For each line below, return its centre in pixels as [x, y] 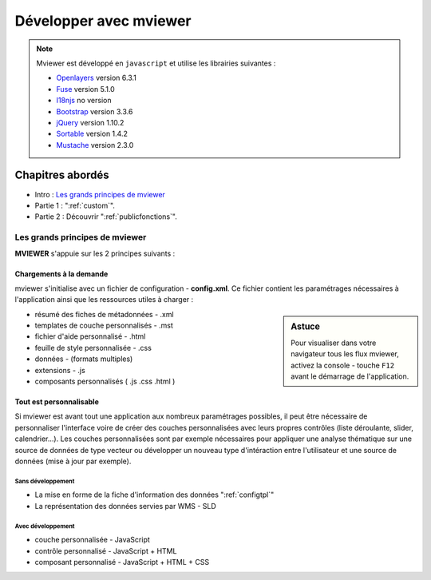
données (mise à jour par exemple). [73, 461]
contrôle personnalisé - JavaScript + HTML [106, 550]
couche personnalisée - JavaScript [93, 540]
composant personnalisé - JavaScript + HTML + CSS [122, 562]
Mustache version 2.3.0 [95, 145]
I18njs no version [84, 101]
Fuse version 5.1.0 [85, 89]
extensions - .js [60, 370]
